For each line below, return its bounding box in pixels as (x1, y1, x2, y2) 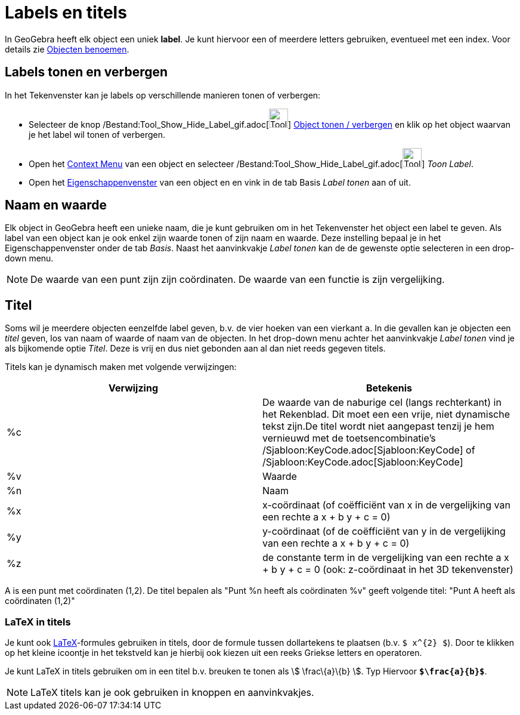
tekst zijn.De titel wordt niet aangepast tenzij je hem (262, 420, 494, 433)
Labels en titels (5, 2, 127, 23)
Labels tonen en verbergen (5, 64, 168, 80)
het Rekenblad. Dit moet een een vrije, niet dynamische (262, 408, 510, 421)
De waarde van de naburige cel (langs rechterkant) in (262, 396, 502, 409)
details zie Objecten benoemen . (5, 44, 129, 54)
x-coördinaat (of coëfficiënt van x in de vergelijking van (262, 499, 510, 511)
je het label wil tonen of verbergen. (29, 129, 166, 140)
